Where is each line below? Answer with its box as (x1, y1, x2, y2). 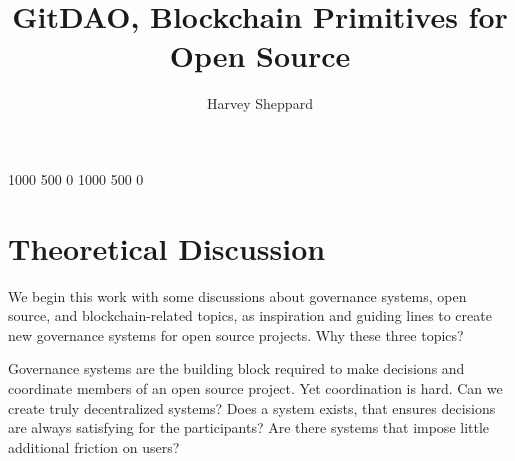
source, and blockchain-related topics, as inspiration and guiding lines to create (8, 305, 492, 326)
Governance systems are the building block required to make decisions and (8, 358, 465, 379)
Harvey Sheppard (207, 93, 313, 114)
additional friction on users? (8, 436, 180, 457)
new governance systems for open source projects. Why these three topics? (8, 324, 464, 345)
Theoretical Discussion (8, 227, 326, 268)
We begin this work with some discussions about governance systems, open (8, 285, 467, 306)
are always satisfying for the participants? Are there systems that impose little (8, 417, 490, 438)
